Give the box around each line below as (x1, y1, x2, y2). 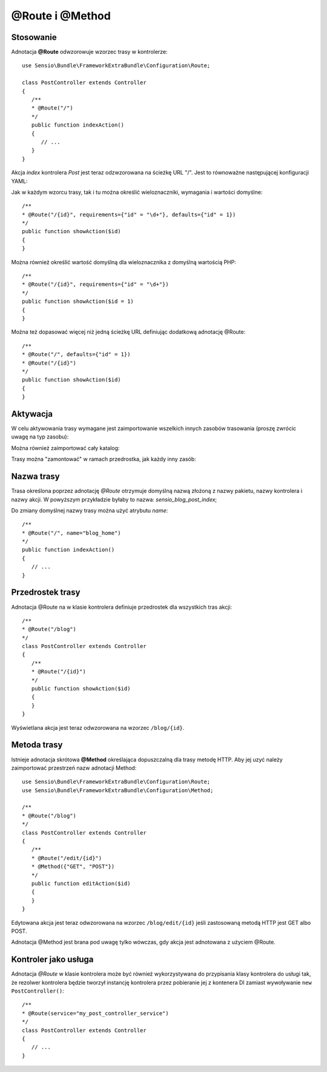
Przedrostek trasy (11, 587, 81, 598)
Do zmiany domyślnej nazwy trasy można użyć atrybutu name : (11, 506, 168, 514)
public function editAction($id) (31, 880, 131, 887)
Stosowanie (11, 32, 57, 42)
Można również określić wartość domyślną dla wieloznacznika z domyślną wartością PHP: (11, 258, 236, 266)
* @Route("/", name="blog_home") (22, 529, 121, 536)
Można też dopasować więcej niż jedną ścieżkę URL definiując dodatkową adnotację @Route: (11, 328, 246, 336)
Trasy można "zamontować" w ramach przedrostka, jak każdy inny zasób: (11, 455, 196, 463)
